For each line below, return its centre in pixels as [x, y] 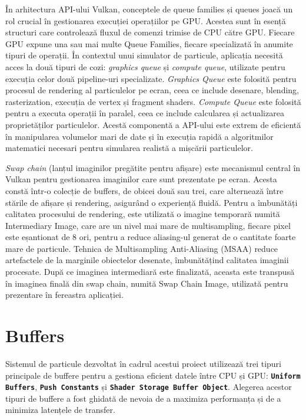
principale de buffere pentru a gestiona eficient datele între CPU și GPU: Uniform [153, 375]
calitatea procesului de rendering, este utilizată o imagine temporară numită [143, 214]
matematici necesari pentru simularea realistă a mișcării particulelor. [129, 148]
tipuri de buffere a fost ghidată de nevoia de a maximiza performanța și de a [143, 398]
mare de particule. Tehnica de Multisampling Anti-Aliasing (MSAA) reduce [142, 248]
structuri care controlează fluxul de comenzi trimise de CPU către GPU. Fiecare [150, 32]
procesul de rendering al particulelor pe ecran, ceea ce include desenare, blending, [152, 90]
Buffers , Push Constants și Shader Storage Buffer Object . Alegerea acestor [149, 387]
